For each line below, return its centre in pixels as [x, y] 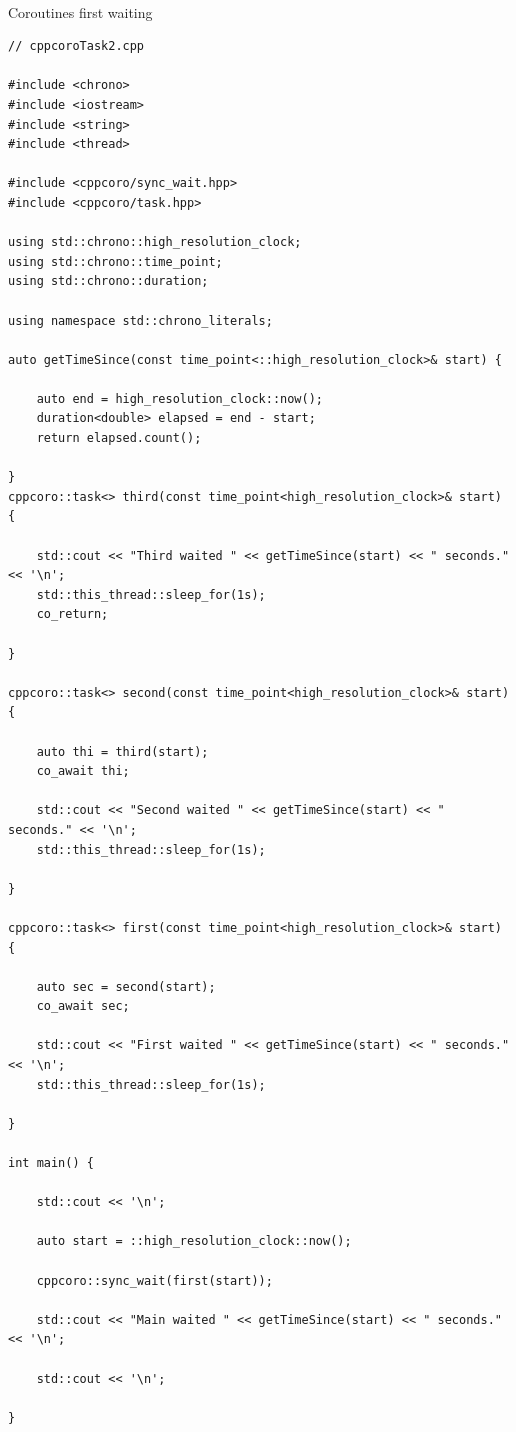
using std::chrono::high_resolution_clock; [155, 242]
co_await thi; [83, 771]
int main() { [51, 1163]
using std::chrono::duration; [108, 281]
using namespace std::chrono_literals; [140, 320]
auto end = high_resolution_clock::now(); [179, 398]
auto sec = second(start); [126, 986]
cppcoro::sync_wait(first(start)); [154, 1280]
